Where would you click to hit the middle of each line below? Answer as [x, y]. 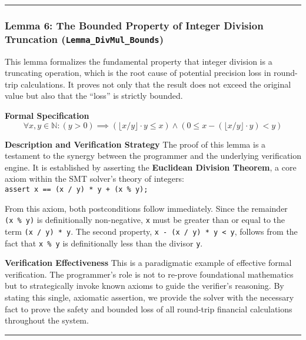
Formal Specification [47, 116]
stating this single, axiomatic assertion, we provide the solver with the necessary [149, 297]
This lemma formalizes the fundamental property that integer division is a [139, 61]
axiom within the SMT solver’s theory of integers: [94, 179]
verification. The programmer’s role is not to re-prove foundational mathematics [149, 274]
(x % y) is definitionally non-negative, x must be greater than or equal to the [145, 220]
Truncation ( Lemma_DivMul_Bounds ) [84, 39]
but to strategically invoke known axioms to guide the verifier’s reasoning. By [144, 286]
